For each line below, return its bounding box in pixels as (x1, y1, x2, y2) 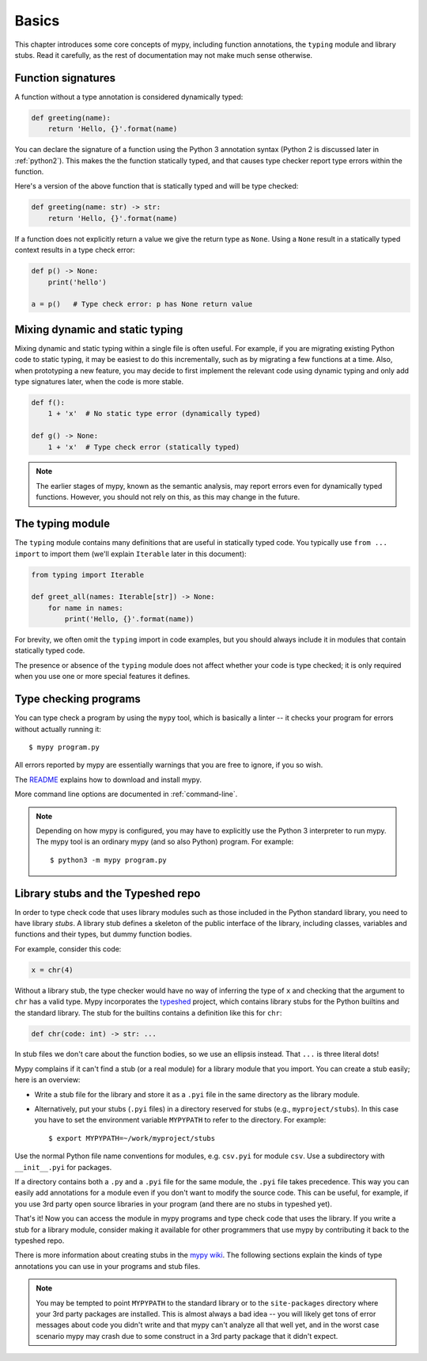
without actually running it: (14, 724, 102, 734)
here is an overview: (14, 1075, 81, 1085)
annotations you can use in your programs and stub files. (14, 1261, 201, 1271)
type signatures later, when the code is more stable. (14, 376, 184, 386)
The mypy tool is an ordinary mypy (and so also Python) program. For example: (36, 837, 294, 847)
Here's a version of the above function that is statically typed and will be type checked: (14, 181, 299, 191)
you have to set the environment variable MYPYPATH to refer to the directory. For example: (34, 1115, 327, 1125)
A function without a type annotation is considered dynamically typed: (14, 92, 244, 101)
